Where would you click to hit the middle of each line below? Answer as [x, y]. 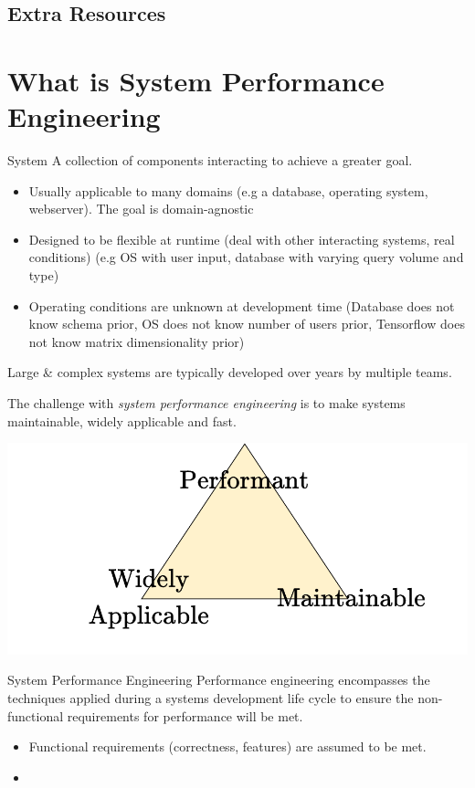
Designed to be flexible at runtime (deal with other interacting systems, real [242, 239]
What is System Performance [196, 80]
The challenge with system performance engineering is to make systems [206, 403]
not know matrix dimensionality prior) [137, 341]
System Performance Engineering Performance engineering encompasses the [219, 680]
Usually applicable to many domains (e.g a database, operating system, [228, 190]
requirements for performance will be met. [185, 715]
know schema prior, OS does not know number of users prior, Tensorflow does [247, 324]
